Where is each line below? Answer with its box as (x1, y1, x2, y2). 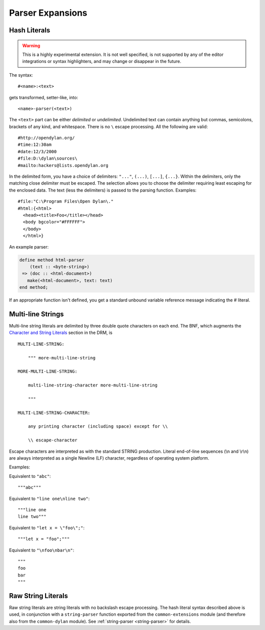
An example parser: (9, 244, 49, 250)
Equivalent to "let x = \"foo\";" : (9, 524, 85, 530)
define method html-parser (19, 257, 84, 263)
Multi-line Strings (9, 310, 64, 318)
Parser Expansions (9, 7, 88, 18)
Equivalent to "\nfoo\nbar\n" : (9, 547, 75, 553)
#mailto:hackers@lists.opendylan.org (18, 163, 109, 168)
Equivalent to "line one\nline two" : (9, 495, 90, 501)
